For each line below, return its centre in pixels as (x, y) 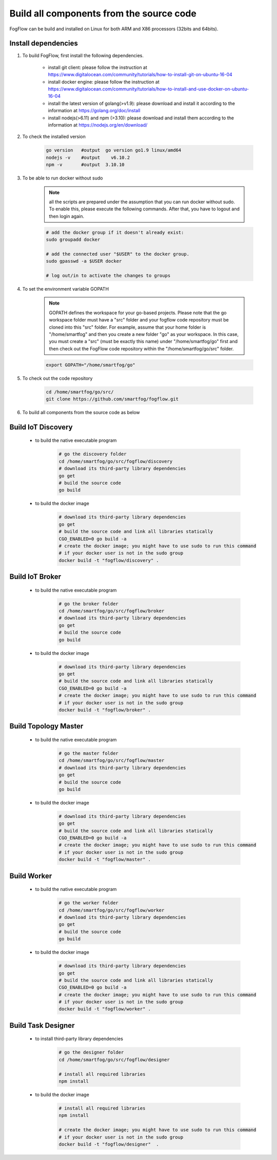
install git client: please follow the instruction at (97, 67)
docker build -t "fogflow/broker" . (105, 710)
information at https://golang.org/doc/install (94, 111)
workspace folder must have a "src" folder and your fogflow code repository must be (139, 320)
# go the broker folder (89, 604)
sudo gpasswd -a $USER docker (84, 261)
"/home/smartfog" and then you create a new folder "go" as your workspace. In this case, (144, 334)
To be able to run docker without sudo (63, 178)
